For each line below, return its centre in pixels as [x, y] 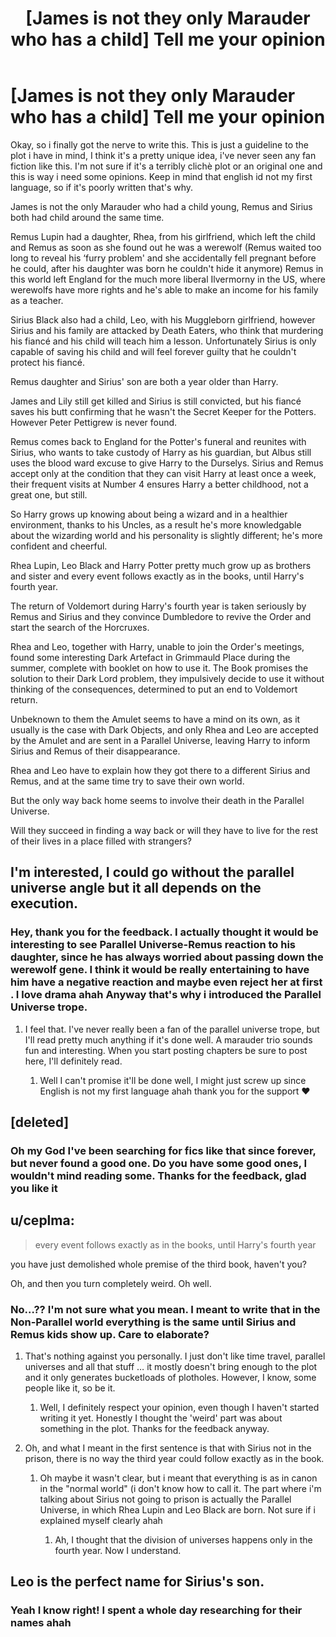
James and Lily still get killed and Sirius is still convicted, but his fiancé [156, 401]
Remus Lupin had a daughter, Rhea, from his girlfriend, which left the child [163, 236]
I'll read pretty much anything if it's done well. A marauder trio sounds [168, 1039]
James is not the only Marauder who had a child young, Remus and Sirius [161, 206]
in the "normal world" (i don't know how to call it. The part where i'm [180, 1489]
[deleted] [40, 1122]
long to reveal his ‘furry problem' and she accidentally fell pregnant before [163, 258]
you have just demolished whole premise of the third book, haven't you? [158, 1264]
